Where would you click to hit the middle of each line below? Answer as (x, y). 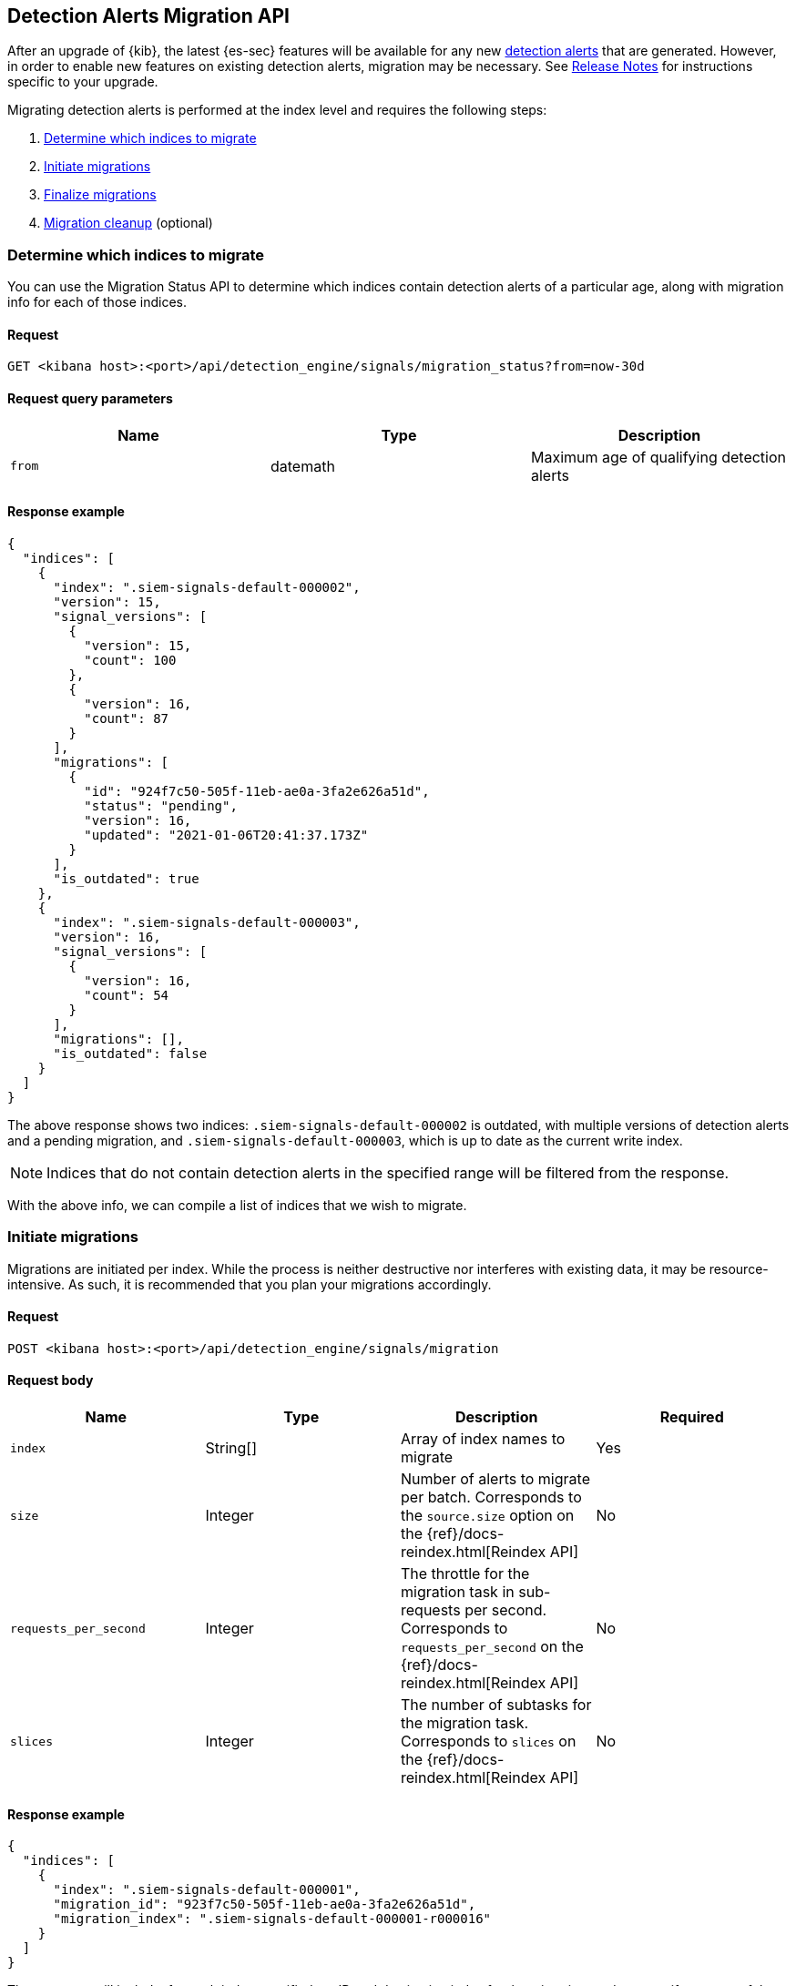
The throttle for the (465, 1574)
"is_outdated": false (130, 1053)
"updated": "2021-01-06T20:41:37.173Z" (226, 835)
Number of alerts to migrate (495, 1479)
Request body (51, 1380)
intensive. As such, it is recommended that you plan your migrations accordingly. (250, 1284)
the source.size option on (488, 1516)
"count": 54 (127, 995)
